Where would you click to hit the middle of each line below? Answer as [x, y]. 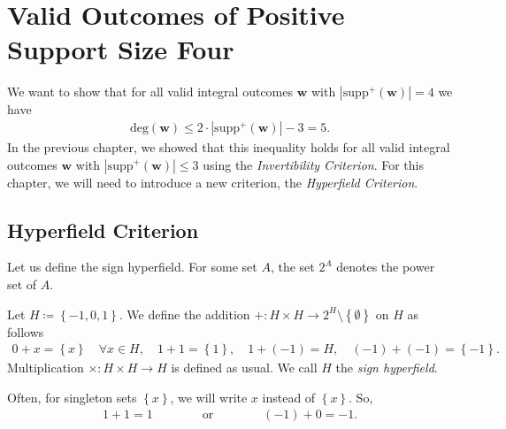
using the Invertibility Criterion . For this [313, 164]
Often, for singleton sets [72, 397]
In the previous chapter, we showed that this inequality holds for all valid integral [229, 146]
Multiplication [46, 368]
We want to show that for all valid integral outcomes [150, 92]
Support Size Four [121, 49]
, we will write [209, 397]
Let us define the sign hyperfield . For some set [132, 267]
